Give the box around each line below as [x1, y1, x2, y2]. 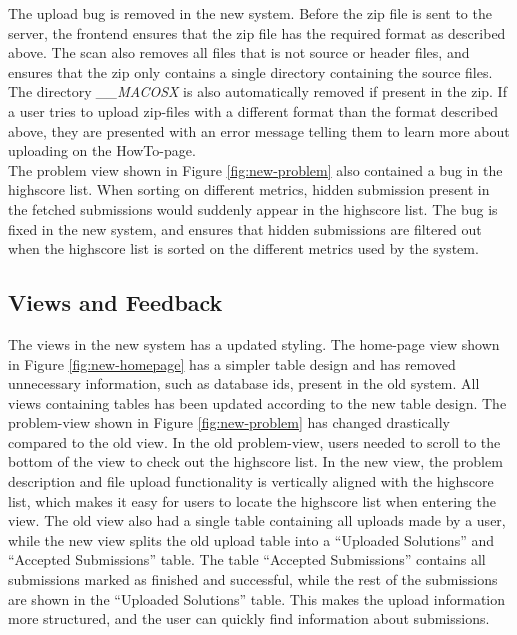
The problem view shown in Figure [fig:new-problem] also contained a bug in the [8, 159, 503, 180]
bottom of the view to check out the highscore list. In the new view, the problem [8, 451, 503, 472]
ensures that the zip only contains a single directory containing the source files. [8, 61, 493, 82]
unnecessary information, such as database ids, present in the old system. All [8, 373, 480, 394]
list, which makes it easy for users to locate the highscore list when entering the [8, 490, 496, 511]
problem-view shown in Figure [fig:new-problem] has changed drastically [8, 412, 451, 433]
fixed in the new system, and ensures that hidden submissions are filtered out [8, 218, 482, 239]
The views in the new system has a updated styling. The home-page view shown [8, 333, 500, 354]
